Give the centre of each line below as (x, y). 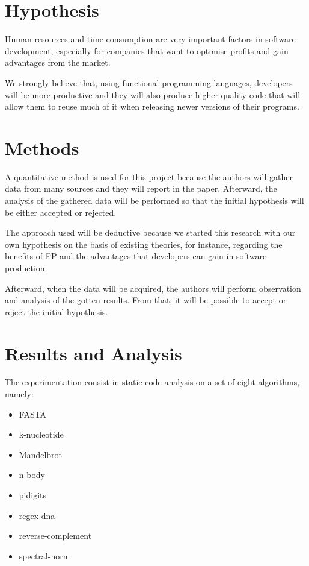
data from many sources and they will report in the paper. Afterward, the (141, 188)
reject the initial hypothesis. (57, 311)
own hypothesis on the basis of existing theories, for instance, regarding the (144, 244)
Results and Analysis (93, 353)
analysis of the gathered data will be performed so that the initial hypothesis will (154, 200)
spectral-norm (44, 555)
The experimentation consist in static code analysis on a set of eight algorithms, (152, 382)
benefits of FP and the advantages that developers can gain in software (136, 256)
